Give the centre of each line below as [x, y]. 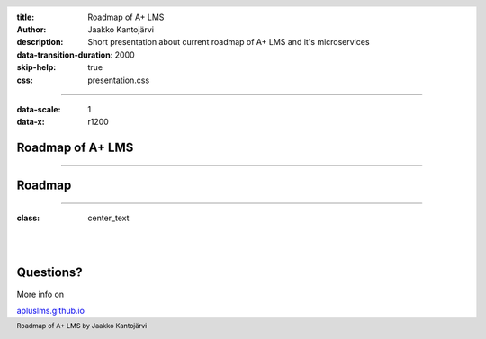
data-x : [31, 122]
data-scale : [39, 109]
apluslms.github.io [51, 310]
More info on [40, 294]
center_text [108, 218]
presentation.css [119, 80]
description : [40, 42]
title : [26, 17]
